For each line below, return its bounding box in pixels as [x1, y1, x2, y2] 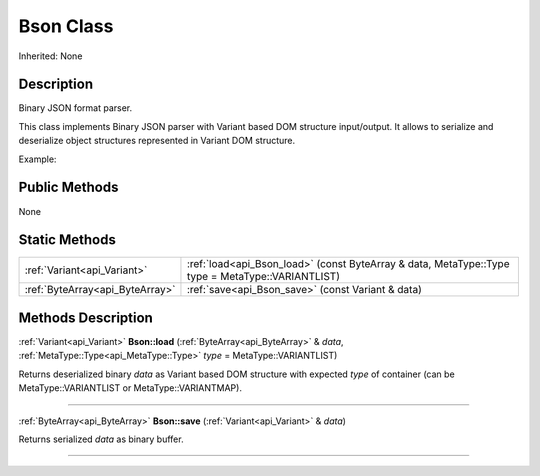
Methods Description [18, 309, 154, 326]
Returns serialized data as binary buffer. [18, 433, 184, 445]
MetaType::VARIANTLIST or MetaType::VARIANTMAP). [18, 382, 242, 394]
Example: [18, 153, 57, 165]
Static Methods [18, 231, 117, 249]
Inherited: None [18, 50, 83, 62]
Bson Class [18, 15, 114, 37]
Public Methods [18, 179, 119, 196]
